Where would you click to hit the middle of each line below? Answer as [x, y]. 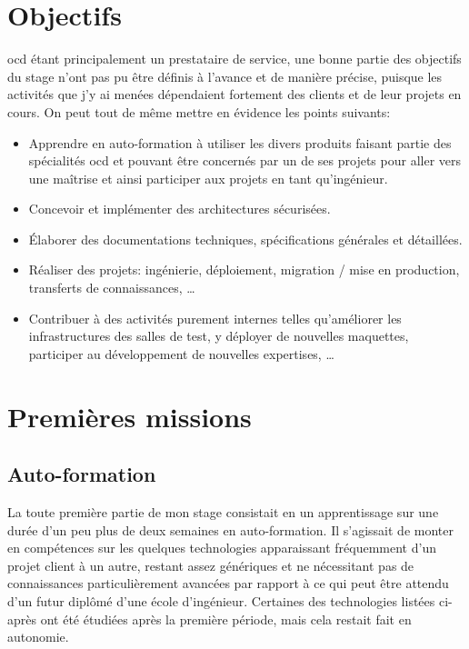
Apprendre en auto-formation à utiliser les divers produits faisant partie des [240, 142]
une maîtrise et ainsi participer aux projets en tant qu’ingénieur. [208, 178]
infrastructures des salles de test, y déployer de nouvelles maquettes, [219, 336]
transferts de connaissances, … [112, 288]
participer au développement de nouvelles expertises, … [181, 353]
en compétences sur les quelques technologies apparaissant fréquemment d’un [222, 548]
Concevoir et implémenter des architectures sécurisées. [180, 209]
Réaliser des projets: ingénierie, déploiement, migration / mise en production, [244, 270]
